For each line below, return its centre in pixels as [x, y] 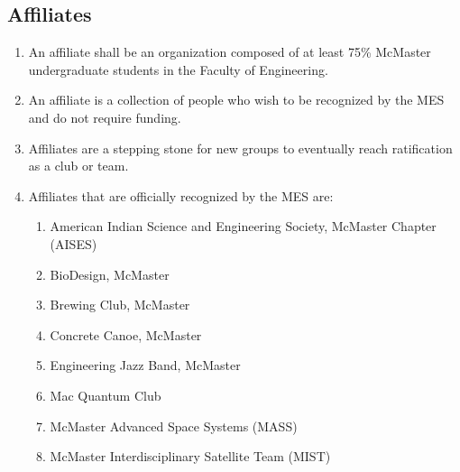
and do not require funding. [105, 117]
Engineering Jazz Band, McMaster [145, 365]
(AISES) [74, 243]
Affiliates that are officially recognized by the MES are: [181, 195]
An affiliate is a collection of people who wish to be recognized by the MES [236, 100]
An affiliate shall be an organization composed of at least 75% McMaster [230, 52]
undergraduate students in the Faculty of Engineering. [178, 69]
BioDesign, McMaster [110, 274]
